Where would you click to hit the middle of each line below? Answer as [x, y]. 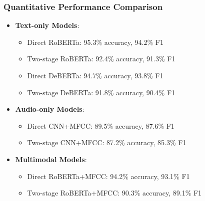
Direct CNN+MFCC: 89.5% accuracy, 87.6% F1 [101, 125]
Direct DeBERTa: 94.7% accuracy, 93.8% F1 [95, 75]
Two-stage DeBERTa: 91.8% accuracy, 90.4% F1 [101, 92]
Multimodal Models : [51, 159]
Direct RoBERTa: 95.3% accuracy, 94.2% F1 [95, 42]
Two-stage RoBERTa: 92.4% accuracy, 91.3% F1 [101, 59]
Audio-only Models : [50, 109]
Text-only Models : [47, 25]
